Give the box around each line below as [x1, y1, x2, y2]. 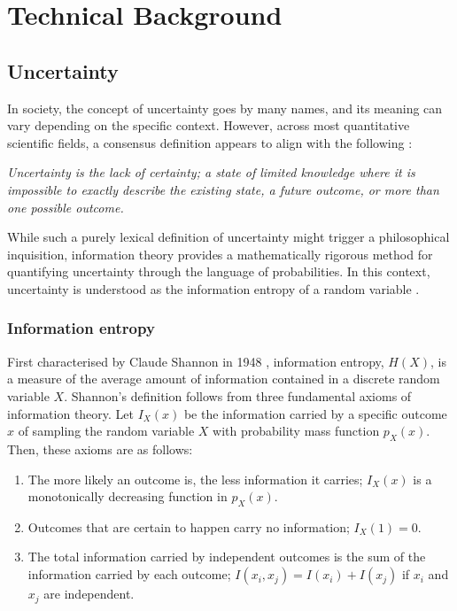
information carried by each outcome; [27, 565, 231, 584]
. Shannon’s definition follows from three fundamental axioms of [64, 386, 412, 405]
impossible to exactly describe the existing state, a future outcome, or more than [7, 180, 439, 198]
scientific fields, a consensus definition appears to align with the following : [7, 133, 413, 151]
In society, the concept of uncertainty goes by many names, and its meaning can [7, 98, 443, 117]
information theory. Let [7, 404, 135, 422]
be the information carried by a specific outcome [183, 404, 447, 422]
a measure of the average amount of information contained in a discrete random [7, 369, 440, 388]
